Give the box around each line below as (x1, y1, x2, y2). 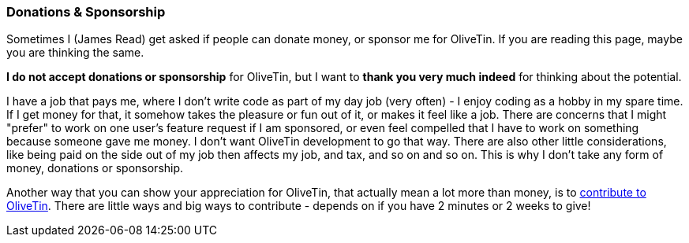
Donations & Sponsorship (6, 4, 166, 20)
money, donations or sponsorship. (6, 161, 184, 175)
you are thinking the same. (6, 46, 144, 60)
